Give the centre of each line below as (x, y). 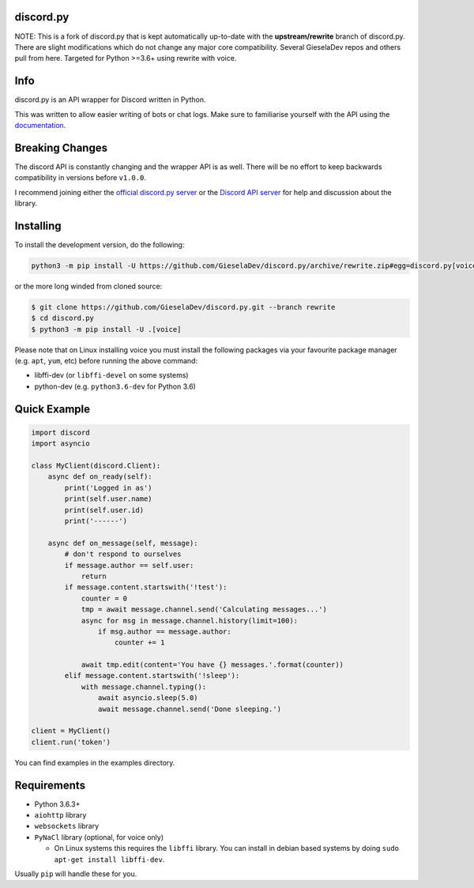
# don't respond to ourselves (123, 554)
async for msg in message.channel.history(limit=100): (190, 621)
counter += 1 (140, 643)
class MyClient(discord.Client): (96, 466)
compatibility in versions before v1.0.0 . (80, 178)
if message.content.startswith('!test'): (146, 587)
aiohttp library (60, 815)
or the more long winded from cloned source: (88, 286)
